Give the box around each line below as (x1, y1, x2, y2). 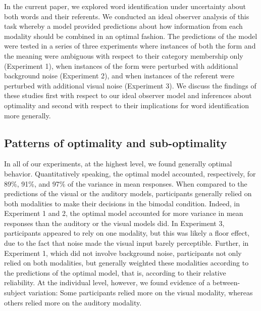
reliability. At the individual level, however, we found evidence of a (4, 277, 211, 288)
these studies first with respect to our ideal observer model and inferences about (4, 90, 252, 101)
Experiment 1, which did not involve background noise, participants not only (4, 247, 242, 258)
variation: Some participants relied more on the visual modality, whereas (28, 287, 253, 298)
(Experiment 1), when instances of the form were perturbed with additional (4, 60, 238, 71)
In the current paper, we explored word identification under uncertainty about (4, 1, 246, 11)
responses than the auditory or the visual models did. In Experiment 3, (4, 217, 225, 228)
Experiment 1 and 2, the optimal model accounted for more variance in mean (4, 208, 243, 218)
